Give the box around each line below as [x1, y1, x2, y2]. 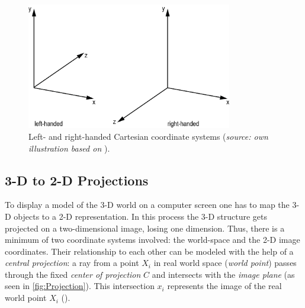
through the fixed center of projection [5, 268, 141, 280]
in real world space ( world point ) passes [153, 256, 297, 269]
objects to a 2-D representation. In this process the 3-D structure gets [14, 210, 268, 222]
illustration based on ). [28, 142, 110, 154]
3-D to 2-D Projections [5, 171, 149, 189]
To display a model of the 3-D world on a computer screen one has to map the [5, 198, 290, 211]
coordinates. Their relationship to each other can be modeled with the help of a [5, 245, 294, 257]
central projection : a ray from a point [5, 256, 139, 269]
